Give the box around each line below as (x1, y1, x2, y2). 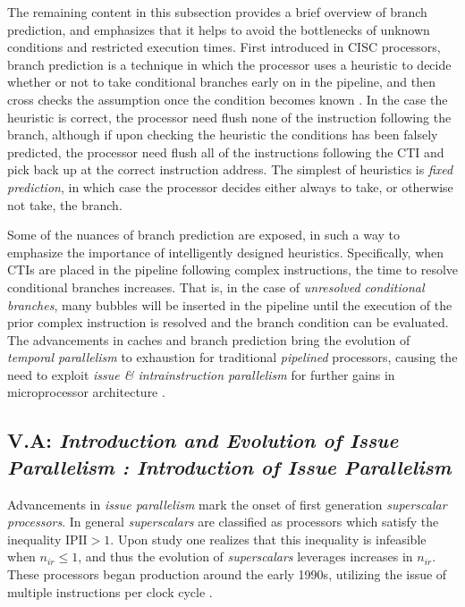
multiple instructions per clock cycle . (7, 582, 213, 601)
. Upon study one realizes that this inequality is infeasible (110, 529, 427, 548)
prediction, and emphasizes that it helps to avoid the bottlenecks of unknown (7, 20, 430, 38)
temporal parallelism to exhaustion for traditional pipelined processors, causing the (7, 348, 458, 367)
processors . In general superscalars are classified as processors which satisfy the (7, 512, 439, 531)
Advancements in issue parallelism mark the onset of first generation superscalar (7, 494, 447, 513)
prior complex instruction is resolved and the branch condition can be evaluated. (7, 313, 449, 332)
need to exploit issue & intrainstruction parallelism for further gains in (7, 365, 395, 384)
